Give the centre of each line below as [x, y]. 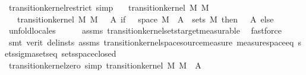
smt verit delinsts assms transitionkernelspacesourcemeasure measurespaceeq [151, 42]
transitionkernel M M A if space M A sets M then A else [145, 19]
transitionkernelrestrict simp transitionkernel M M [109, 7]
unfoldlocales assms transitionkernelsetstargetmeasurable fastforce [145, 30]
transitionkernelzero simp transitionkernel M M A [105, 65]
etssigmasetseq [31, 53]
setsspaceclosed [89, 53]
